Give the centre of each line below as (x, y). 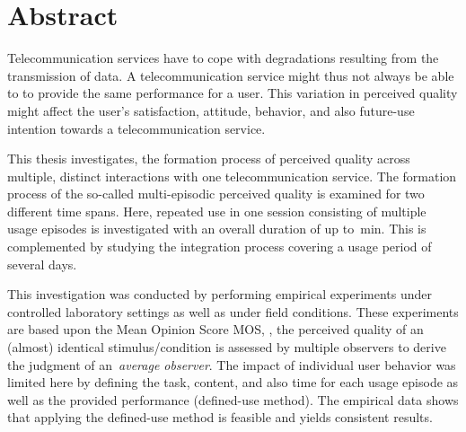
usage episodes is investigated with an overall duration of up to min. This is (217, 229)
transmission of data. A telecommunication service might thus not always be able (231, 75)
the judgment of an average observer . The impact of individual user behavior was (232, 364)
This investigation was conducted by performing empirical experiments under (220, 294)
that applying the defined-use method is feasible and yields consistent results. (220, 417)
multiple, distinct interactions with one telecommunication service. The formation (232, 176)
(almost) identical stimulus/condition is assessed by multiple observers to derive (227, 347)
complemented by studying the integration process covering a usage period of (220, 247)
